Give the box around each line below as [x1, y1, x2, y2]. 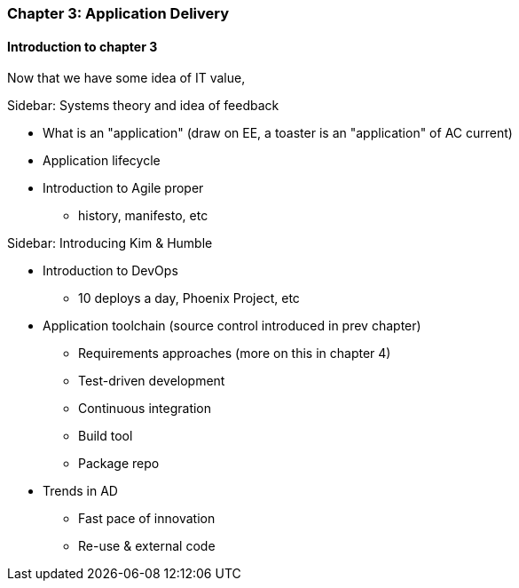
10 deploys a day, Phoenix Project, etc [78, 290, 300, 306]
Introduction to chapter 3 [7, 38, 158, 54]
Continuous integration [78, 401, 212, 417]
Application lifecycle [43, 153, 161, 169]
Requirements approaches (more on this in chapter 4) [78, 346, 391, 362]
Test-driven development [78, 373, 225, 389]
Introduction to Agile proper [43, 180, 204, 196]
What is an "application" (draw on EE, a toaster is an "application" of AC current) [43, 125, 513, 141]
